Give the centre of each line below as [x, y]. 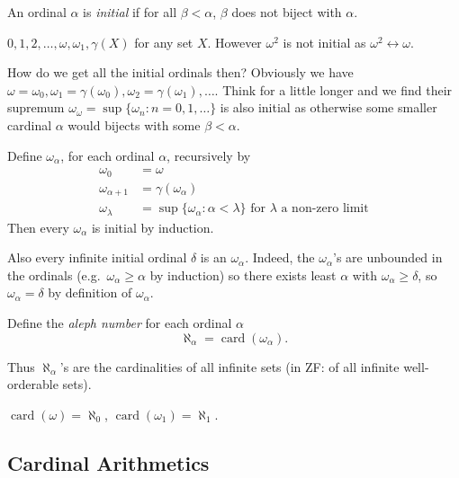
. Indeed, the [280, 257]
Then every [38, 227]
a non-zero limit [325, 209]
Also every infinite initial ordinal [97, 257]
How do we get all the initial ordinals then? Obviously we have [180, 72]
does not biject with [287, 12]
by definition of [90, 292]
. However [234, 42]
